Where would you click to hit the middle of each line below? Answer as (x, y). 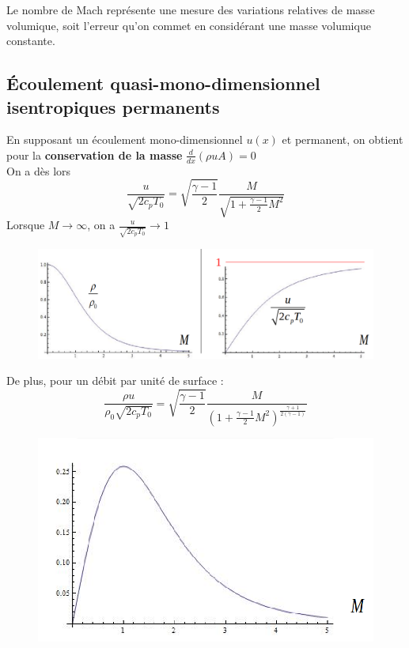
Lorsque (26, 224)
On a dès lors (39, 170)
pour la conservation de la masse (95, 154)
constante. (31, 41)
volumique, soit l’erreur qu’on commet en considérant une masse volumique (189, 25)
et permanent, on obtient (343, 139)
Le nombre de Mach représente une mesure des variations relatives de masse (191, 9)
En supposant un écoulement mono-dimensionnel (125, 139)
